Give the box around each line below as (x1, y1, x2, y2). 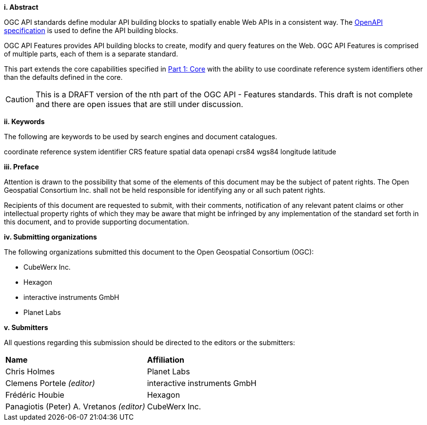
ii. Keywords (4, 117, 45, 126)
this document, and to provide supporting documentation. (4, 218, 189, 226)
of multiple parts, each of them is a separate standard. (4, 50, 178, 58)
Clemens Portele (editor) (5, 378, 95, 388)
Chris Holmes (5, 367, 55, 376)
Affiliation (147, 355, 184, 365)
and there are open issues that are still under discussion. (36, 99, 243, 109)
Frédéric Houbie (5, 390, 64, 400)
